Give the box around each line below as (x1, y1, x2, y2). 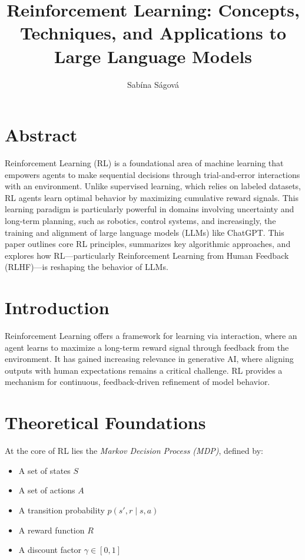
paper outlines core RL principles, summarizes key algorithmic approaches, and (5, 238, 291, 250)
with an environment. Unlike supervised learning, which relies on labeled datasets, (5, 180, 301, 192)
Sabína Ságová (127, 78, 179, 90)
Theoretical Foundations (5, 410, 206, 434)
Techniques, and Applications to (19, 21, 287, 45)
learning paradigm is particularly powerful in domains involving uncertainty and (5, 203, 294, 215)
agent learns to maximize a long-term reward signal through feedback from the (5, 341, 289, 353)
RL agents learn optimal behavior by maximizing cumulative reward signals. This (5, 191, 299, 203)
